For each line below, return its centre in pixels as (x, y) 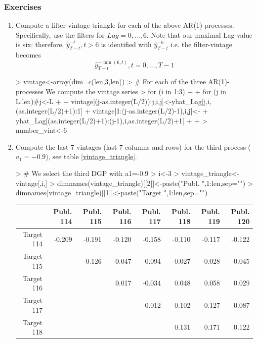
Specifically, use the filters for (60, 34)
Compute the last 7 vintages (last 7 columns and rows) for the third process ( (133, 146)
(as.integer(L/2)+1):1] (49, 111)
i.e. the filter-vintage (201, 44)
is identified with (126, 44)
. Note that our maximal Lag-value (199, 34)
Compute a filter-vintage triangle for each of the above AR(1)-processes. (125, 25)
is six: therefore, (40, 44)
